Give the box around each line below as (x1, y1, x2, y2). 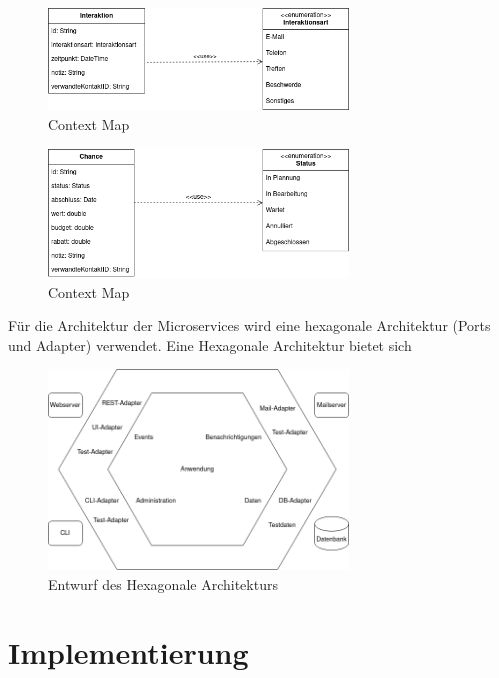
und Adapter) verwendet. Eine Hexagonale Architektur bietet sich (8, 334, 412, 355)
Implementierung (8, 632, 249, 673)
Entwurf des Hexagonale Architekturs (48, 573, 278, 594)
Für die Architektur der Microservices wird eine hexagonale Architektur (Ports (8, 315, 491, 336)
